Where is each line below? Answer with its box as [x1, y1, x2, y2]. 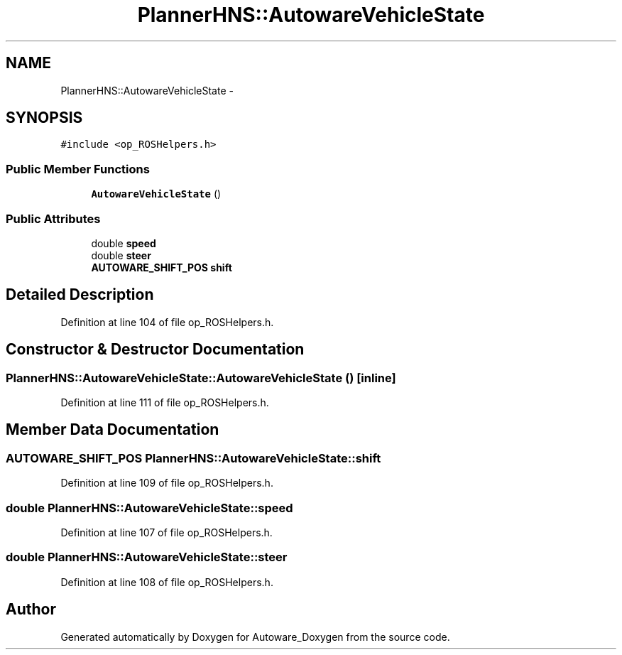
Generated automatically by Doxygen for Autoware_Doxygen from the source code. [60, 630, 450, 643]
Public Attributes [6, 211, 101, 226]
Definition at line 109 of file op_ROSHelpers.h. [60, 477, 273, 489]
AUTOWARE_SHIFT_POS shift [91, 261, 232, 274]
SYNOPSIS [6, 109, 83, 127]
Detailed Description [6, 286, 154, 304]
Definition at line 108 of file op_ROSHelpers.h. [60, 575, 273, 588]
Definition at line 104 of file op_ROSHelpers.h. [60, 315, 274, 328]
